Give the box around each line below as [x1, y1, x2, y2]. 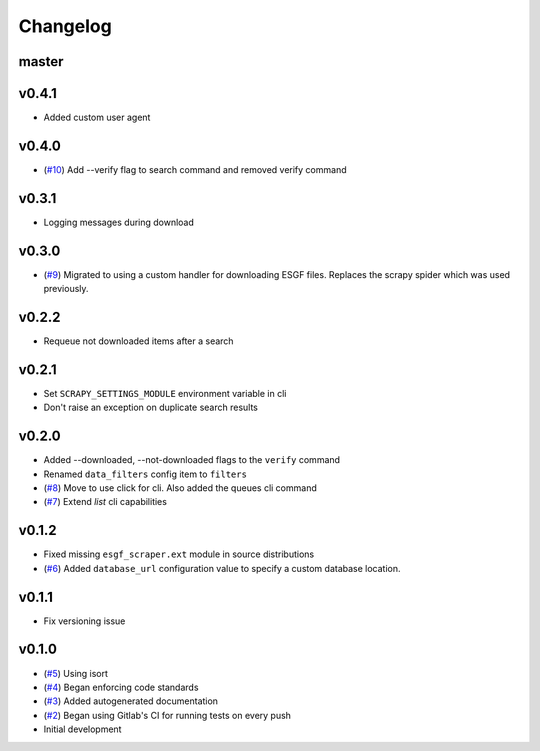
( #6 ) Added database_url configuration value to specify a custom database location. [43, 562, 401, 574]
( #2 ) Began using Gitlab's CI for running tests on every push [43, 709, 292, 721]
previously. [43, 283, 89, 295]
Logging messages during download [43, 216, 195, 228]
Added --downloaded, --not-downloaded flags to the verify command [43, 454, 340, 466]
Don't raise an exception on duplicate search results [43, 401, 259, 414]
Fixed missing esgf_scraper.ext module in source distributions [43, 548, 315, 560]
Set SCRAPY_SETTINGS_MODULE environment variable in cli [43, 388, 287, 399]
